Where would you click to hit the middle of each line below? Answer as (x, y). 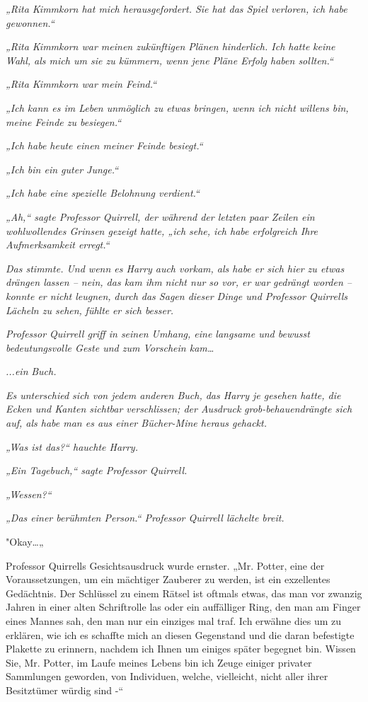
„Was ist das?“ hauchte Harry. (72, 446)
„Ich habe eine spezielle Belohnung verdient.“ (103, 193)
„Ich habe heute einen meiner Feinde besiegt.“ (104, 145)
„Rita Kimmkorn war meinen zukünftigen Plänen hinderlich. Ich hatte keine (171, 46)
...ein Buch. (31, 371)
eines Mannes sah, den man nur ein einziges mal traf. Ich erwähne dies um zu (174, 621)
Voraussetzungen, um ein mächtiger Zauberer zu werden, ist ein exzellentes (168, 579)
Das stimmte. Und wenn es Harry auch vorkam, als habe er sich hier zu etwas (175, 268)
